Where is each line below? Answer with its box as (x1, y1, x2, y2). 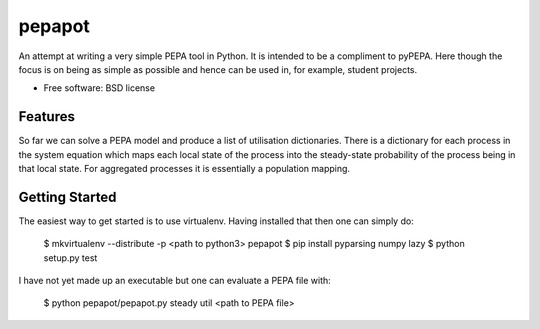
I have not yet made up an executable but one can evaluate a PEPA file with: (18, 275, 332, 287)
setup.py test (43, 251, 98, 264)
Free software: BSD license (43, 82, 155, 94)
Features (18, 108, 75, 125)
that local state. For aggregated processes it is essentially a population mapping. (18, 163, 350, 175)
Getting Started (18, 188, 117, 205)
